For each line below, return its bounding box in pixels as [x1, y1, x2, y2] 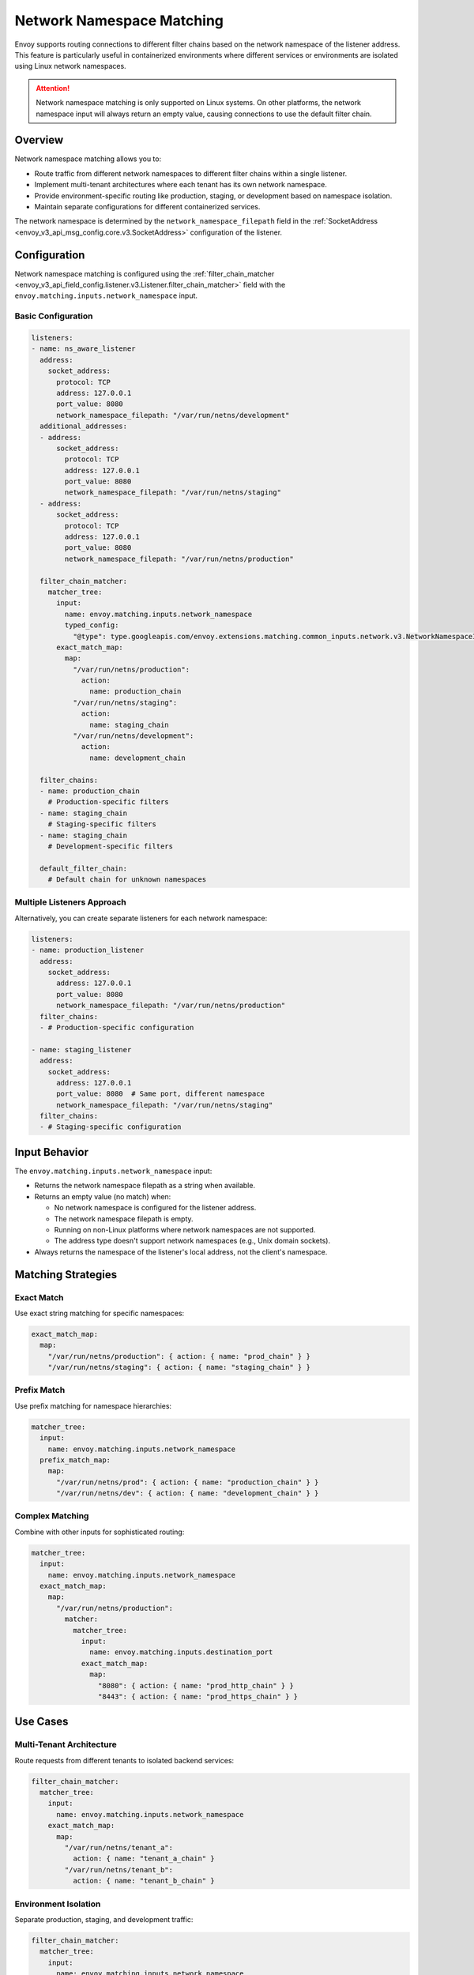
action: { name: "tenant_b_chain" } [72, 1876, 215, 1886]
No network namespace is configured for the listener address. [54, 1203, 257, 1213]
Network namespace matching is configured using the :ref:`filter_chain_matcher [14, 269, 275, 278]
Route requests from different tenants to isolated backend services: [14, 1755, 235, 1765]
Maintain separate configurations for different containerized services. [34, 201, 261, 211]
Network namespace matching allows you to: [14, 154, 162, 164]
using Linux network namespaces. [14, 62, 126, 71]
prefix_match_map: [39, 1455, 111, 1465]
